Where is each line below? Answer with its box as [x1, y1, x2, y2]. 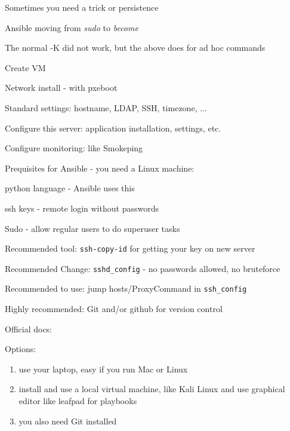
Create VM [5, 61, 46, 74]
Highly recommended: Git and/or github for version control [5, 302, 223, 315]
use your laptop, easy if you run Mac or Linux [18, 362, 188, 375]
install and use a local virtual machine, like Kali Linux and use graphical [18, 383, 285, 395]
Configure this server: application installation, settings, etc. [5, 121, 221, 134]
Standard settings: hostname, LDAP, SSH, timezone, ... [5, 101, 207, 114]
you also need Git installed [18, 414, 117, 427]
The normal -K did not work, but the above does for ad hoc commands [5, 41, 266, 54]
